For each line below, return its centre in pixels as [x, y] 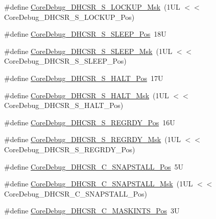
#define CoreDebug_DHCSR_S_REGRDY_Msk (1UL [92, 139]
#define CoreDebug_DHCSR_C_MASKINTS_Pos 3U [92, 211]
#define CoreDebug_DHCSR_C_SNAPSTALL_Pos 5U [94, 166]
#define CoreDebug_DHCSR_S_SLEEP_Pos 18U [85, 34]
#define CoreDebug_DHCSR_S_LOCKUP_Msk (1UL [92, 7]
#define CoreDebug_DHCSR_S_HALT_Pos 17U [84, 78]
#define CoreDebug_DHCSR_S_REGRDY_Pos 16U [90, 122]
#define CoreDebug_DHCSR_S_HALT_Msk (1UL [87, 95]
